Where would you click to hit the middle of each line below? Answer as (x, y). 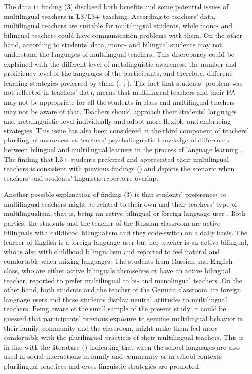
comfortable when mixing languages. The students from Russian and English (118, 261)
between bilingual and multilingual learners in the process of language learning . (123, 149)
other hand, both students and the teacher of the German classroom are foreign (123, 290)
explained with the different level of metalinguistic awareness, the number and (120, 63)
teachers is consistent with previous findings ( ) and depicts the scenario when (119, 169)
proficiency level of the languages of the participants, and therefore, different (118, 73)
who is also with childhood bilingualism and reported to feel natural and (112, 251)
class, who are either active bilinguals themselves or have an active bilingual (117, 271)
